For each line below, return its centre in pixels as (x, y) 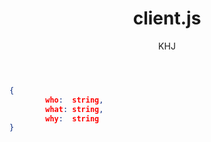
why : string (72, 118)
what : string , (74, 109)
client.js (167, 18)
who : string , (74, 100)
